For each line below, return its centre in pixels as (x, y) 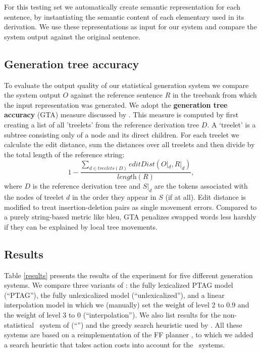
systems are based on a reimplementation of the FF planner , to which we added (129, 335)
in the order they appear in (114, 197)
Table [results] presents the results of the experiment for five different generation (128, 275)
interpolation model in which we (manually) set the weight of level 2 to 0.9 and (127, 305)
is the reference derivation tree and (87, 186)
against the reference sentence (116, 95)
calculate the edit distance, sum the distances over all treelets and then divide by (129, 144)
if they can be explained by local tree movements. (81, 226)
